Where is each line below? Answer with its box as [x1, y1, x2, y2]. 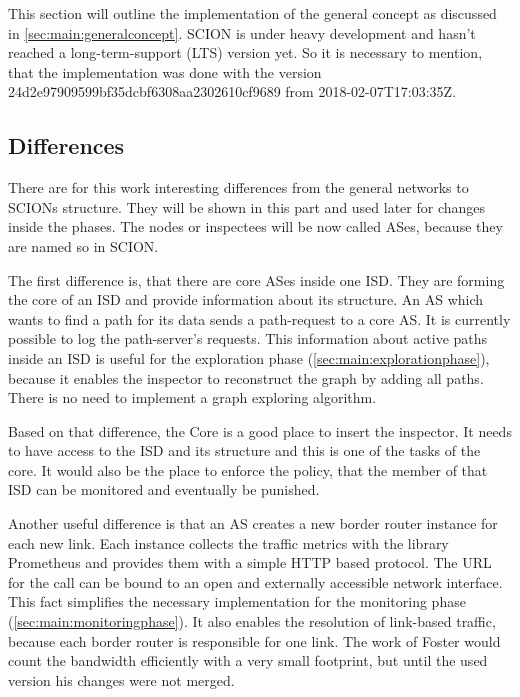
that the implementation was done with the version [8, 61, 322, 82]
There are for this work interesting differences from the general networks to [8, 177, 469, 198]
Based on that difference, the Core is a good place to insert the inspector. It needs [8, 420, 512, 441]
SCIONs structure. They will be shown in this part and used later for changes [8, 196, 486, 217]
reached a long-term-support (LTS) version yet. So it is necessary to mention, [8, 42, 483, 63]
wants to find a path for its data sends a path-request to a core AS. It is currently [8, 308, 511, 329]
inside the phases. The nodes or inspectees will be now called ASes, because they [8, 216, 503, 237]
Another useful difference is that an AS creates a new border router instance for [8, 513, 498, 534]
